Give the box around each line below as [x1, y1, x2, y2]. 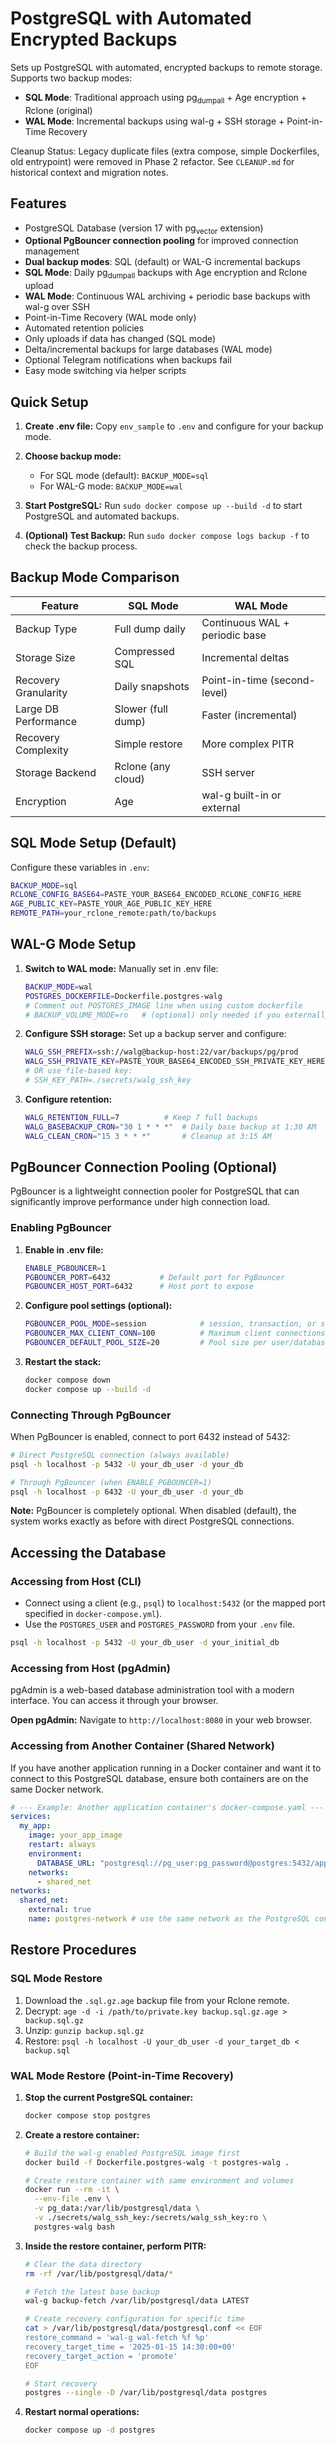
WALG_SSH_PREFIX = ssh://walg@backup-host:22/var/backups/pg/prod [24, 1047, 299, 1057]
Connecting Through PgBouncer [10, 1408, 172, 1422]
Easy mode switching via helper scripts [24, 365, 187, 377]
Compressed [114, 644, 175, 658]
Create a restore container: [24, 2128, 140, 2141]
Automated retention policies [24, 322, 145, 334]
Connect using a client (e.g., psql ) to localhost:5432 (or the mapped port [24, 1597, 326, 1609]
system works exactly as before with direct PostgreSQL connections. [10, 1515, 295, 1527]
